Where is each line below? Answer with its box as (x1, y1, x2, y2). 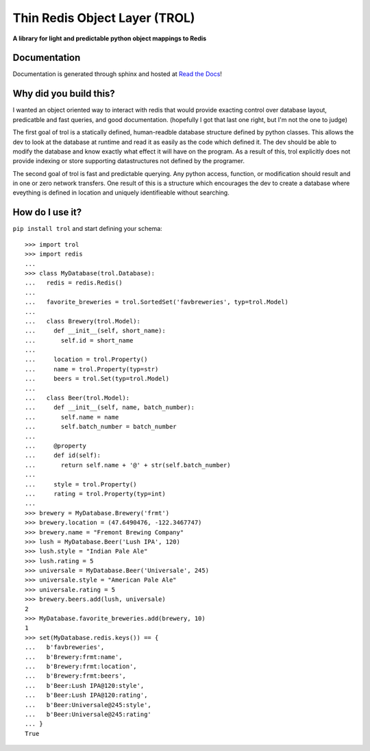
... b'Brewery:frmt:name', (25, 653, 123, 661)
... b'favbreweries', (25, 643, 105, 651)
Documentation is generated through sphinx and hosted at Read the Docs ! (12, 70, 223, 78)
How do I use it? (12, 206, 82, 219)
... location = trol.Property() (25, 356, 148, 363)
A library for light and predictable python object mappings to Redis (12, 34, 207, 42)
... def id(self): (25, 452, 101, 459)
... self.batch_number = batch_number (25, 423, 177, 431)
